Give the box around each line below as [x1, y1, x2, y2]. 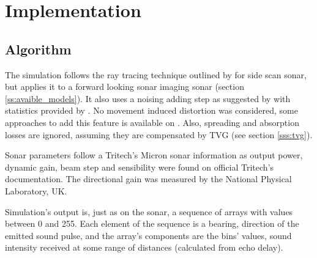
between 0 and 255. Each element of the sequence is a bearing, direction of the [5, 217, 299, 230]
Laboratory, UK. [5, 184, 67, 197]
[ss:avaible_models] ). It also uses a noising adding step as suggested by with [5, 92, 291, 105]
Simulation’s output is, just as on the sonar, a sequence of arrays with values [5, 205, 293, 218]
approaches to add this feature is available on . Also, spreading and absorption [5, 116, 299, 128]
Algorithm [5, 39, 72, 58]
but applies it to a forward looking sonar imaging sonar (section [5, 80, 244, 93]
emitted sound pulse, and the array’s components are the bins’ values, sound [5, 229, 292, 241]
